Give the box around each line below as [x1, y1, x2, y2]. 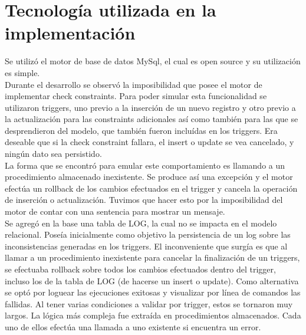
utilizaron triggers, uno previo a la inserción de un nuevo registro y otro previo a [5, 101, 296, 113]
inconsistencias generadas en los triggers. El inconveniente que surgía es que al [5, 239, 288, 252]
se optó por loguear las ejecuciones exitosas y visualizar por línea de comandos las [5, 286, 301, 298]
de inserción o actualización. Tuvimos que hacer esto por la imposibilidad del [5, 193, 283, 206]
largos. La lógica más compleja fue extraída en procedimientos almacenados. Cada [5, 309, 301, 321]
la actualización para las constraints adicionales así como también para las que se [5, 113, 298, 125]
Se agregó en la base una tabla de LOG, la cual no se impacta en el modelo [5, 216, 277, 229]
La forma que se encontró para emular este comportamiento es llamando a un [5, 159, 285, 171]
